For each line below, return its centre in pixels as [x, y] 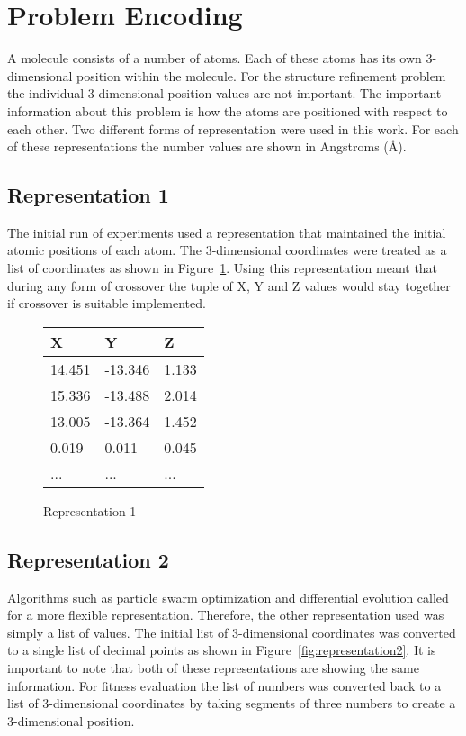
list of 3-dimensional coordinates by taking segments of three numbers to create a [232, 703]
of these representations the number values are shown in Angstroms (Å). [207, 146]
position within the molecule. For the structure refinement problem [261, 75]
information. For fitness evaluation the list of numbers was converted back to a [224, 685]
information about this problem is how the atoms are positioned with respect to [228, 110]
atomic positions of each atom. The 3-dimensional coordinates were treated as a [227, 250]
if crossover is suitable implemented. [107, 303]
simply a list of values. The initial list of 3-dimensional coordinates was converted [232, 632]
